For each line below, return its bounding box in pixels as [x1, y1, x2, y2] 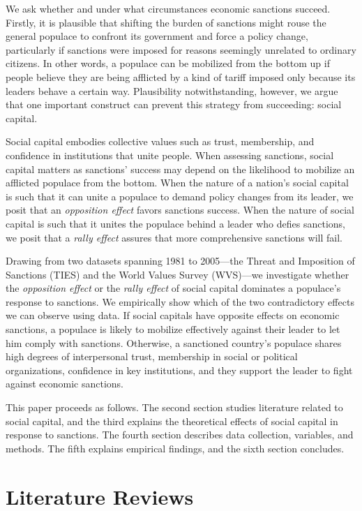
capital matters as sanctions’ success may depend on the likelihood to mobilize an [6, 161, 355, 176]
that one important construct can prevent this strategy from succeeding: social [6, 97, 342, 112]
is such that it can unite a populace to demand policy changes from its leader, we [6, 188, 354, 203]
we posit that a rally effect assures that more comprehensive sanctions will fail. [6, 230, 342, 244]
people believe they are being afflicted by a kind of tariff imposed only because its [6, 69, 356, 84]
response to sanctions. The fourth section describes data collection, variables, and [6, 427, 354, 442]
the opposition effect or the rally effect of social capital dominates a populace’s [6, 281, 341, 295]
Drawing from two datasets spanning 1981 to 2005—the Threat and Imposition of [6, 253, 355, 268]
